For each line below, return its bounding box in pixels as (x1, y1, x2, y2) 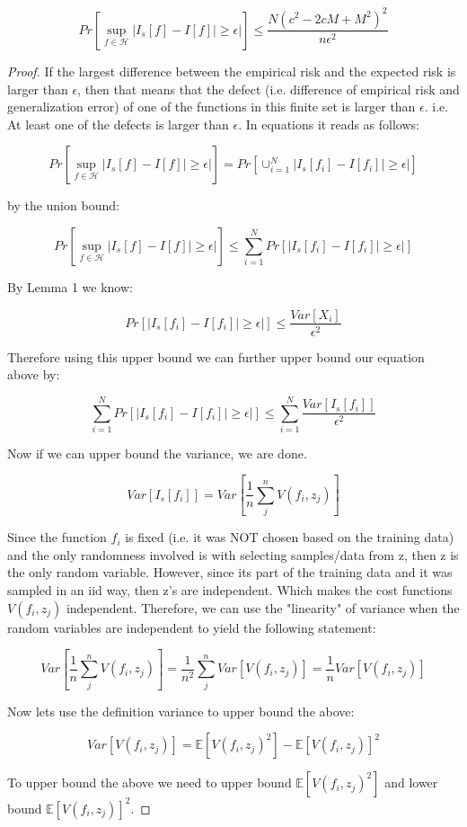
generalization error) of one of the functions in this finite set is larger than (7, 97, 416, 116)
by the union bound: (7, 196, 119, 215)
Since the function (7, 528, 107, 547)
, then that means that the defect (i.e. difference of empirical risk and (77, 79, 460, 98)
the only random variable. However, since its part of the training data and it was (7, 563, 453, 582)
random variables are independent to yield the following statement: (7, 618, 376, 636)
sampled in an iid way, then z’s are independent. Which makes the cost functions (7, 580, 453, 599)
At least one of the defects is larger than (7, 114, 229, 133)
